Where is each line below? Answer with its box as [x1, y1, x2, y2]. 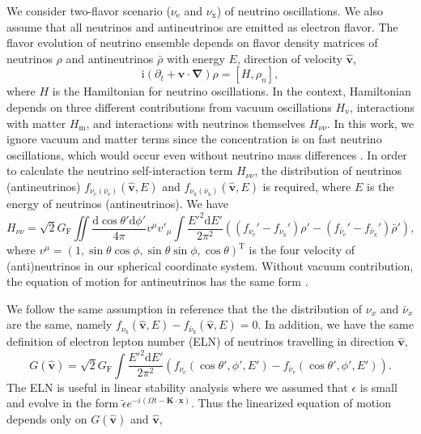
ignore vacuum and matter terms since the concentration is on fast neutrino [6, 130, 382, 147]
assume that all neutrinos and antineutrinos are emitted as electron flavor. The [6, 18, 398, 35]
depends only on [6, 411, 87, 427]
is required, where [262, 177, 351, 194]
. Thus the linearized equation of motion [190, 394, 391, 411]
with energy [166, 49, 225, 66]
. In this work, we [326, 114, 415, 131]
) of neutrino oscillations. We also [216, 2, 383, 19]
